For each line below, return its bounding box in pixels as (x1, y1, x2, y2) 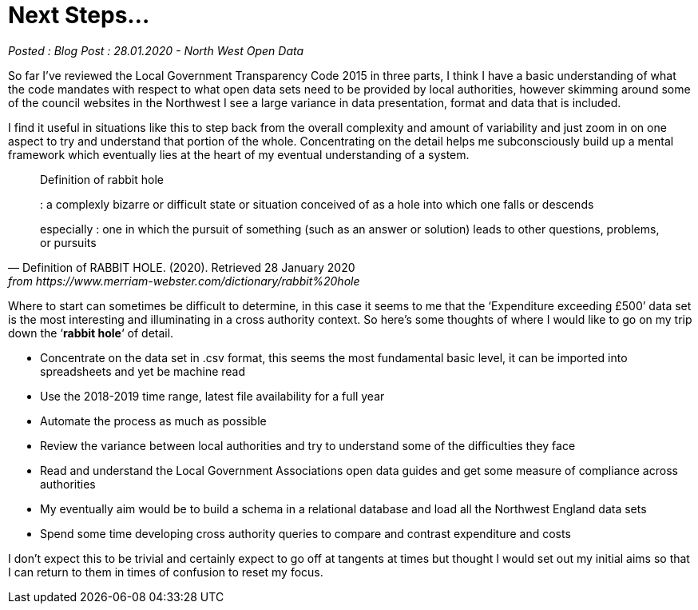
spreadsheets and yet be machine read (40, 364, 246, 378)
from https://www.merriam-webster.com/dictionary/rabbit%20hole (8, 273, 360, 288)
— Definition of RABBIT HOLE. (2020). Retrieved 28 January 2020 (8, 260, 355, 274)
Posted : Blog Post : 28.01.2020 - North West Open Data (8, 43, 304, 58)
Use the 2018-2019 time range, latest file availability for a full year (40, 389, 385, 403)
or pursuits (40, 235, 97, 249)
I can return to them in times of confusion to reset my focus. (8, 564, 323, 579)
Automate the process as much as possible (40, 413, 267, 428)
